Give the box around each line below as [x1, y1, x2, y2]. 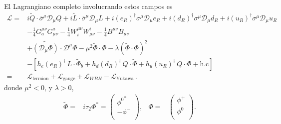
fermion [32, 76, 49, 82]
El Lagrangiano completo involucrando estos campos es [4, 1, 173, 11]
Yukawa [116, 76, 134, 82]
